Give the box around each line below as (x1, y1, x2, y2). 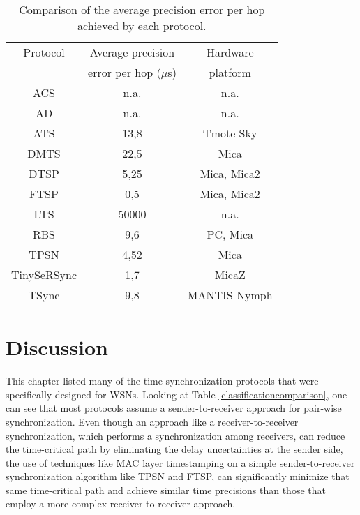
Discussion (6, 333, 108, 361)
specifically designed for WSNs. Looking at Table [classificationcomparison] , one (6, 387, 347, 401)
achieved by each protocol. (77, 17, 207, 33)
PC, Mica (207, 226, 253, 242)
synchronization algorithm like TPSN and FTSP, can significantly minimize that (6, 469, 350, 484)
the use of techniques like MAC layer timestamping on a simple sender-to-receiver (6, 455, 355, 470)
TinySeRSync (11, 267, 77, 283)
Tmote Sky (203, 125, 257, 141)
